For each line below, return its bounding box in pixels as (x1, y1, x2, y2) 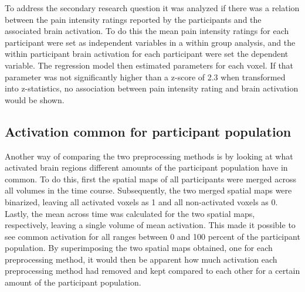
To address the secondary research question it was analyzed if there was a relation (5, 2, 300, 13)
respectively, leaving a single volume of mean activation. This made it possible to (5, 219, 296, 231)
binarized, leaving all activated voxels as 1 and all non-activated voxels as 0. (5, 195, 278, 208)
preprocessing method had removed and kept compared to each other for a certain (5, 264, 300, 277)
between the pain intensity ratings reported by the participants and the (5, 13, 262, 25)
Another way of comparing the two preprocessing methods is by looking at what (5, 150, 293, 162)
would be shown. (5, 93, 65, 106)
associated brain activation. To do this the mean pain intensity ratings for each (5, 25, 289, 37)
